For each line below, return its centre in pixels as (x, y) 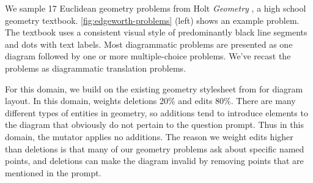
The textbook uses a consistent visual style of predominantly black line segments (156, 32)
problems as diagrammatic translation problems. (96, 68)
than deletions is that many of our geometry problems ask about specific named (155, 148)
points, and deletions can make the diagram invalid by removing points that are (154, 161)
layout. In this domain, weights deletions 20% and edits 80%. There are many (150, 101)
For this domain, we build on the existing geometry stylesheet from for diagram (154, 88)
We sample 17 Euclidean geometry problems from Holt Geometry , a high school (156, 8)
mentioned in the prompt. (53, 172)
